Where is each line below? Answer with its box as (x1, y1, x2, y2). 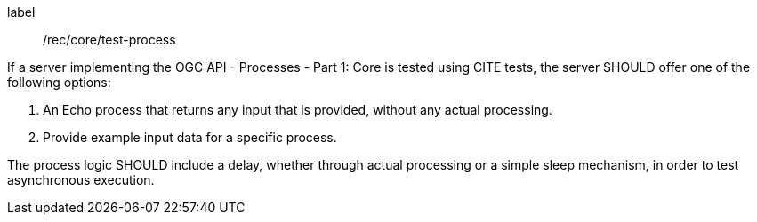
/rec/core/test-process (43, 32, 176, 47)
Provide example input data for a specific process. (43, 130, 337, 145)
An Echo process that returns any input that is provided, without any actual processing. (43, 102, 552, 117)
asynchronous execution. (7, 172, 155, 187)
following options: (7, 75, 111, 90)
